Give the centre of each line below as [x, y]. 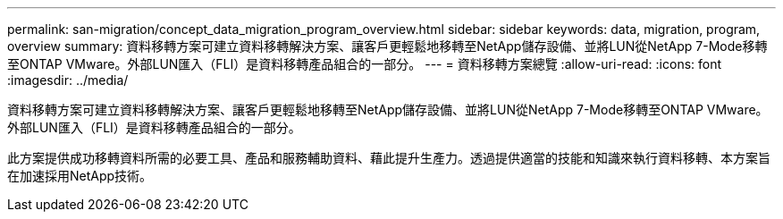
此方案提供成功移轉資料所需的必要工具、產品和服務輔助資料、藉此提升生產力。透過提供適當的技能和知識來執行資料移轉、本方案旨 [389, 158]
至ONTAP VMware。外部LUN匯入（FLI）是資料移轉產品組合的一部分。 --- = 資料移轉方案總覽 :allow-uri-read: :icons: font [365, 64]
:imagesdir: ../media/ [68, 80]
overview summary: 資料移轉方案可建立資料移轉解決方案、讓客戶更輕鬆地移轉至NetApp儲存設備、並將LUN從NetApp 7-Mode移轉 [387, 46]
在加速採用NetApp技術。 [80, 176]
